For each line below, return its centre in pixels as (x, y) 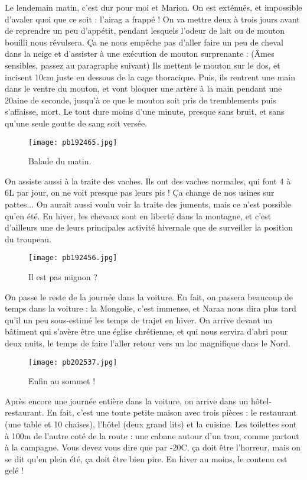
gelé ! (14, 470)
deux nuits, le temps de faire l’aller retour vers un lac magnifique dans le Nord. (148, 343)
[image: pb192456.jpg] (73, 258)
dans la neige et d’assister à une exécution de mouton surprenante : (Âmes (140, 53)
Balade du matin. (60, 161)
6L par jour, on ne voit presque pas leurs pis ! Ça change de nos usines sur (140, 192)
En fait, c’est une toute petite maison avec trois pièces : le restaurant (172, 412)
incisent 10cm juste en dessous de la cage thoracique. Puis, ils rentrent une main (150, 77)
